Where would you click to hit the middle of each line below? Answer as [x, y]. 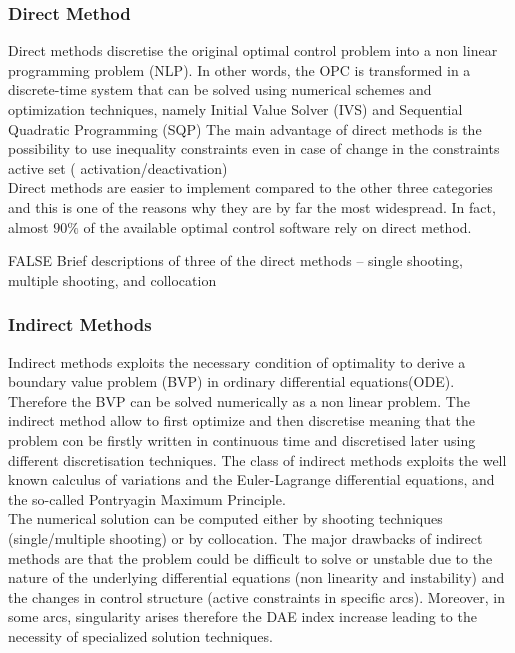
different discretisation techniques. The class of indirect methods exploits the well [257, 459]
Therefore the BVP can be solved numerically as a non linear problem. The [239, 400]
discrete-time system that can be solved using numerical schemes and [220, 89]
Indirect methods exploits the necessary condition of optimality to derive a [237, 361]
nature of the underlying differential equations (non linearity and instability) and [256, 577]
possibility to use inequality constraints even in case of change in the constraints [254, 148]
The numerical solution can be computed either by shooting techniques [225, 518]
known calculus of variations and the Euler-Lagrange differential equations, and [251, 479]
